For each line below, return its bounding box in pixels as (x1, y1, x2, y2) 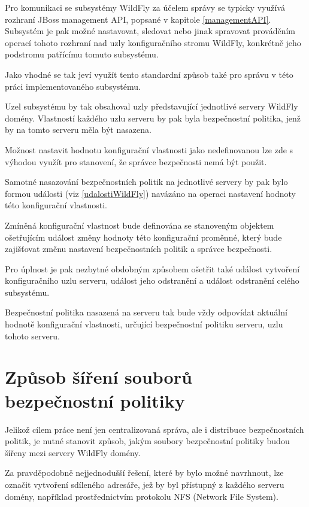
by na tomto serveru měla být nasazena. (5, 123, 152, 136)
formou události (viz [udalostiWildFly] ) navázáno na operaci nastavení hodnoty (5, 187, 296, 199)
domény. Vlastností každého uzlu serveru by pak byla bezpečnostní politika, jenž (5, 111, 301, 124)
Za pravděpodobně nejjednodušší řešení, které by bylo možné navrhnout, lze (5, 466, 284, 479)
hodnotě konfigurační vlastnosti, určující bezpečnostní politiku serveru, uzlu (5, 318, 283, 330)
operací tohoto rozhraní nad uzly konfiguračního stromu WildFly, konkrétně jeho (5, 36, 301, 48)
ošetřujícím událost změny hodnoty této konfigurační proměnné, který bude (5, 230, 282, 243)
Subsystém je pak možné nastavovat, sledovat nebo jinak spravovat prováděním (5, 25, 295, 37)
